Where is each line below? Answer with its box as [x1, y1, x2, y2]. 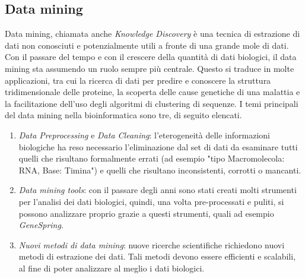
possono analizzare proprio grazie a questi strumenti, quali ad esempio [18, 207, 274, 219]
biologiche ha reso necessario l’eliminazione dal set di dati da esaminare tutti [18, 140, 298, 153]
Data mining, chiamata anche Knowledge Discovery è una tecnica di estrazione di [5, 27, 300, 40]
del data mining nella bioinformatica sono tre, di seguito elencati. [5, 109, 242, 121]
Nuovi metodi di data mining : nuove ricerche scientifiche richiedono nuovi [18, 238, 285, 251]
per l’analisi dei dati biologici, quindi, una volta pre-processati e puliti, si [18, 195, 284, 207]
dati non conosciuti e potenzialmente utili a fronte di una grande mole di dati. [5, 39, 289, 51]
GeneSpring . [18, 219, 63, 231]
